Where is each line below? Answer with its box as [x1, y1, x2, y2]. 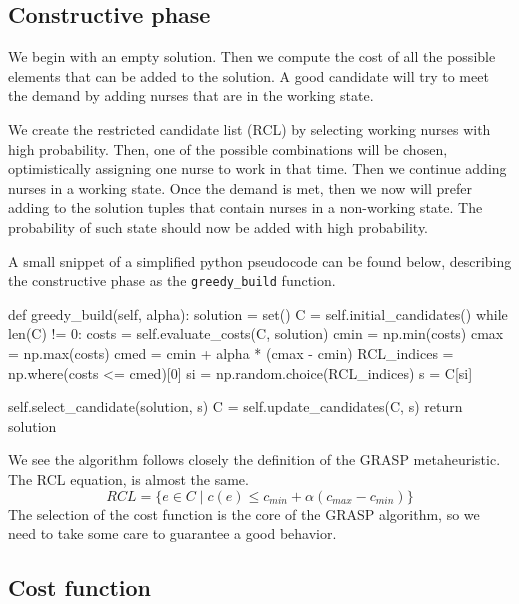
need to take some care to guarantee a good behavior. [8, 523, 337, 544]
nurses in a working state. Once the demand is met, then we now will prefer [8, 177, 472, 198]
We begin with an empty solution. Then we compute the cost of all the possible [8, 46, 496, 67]
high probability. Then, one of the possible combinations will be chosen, [8, 138, 448, 159]
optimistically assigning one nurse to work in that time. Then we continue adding [8, 158, 507, 179]
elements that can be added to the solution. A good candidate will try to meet [8, 65, 489, 86]
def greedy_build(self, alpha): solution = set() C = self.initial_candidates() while [8, 303, 508, 324]
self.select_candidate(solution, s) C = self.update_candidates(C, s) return [8, 396, 463, 417]
